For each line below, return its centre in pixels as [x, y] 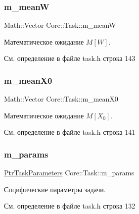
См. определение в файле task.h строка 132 [70, 206]
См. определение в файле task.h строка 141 [70, 132]
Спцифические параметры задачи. [55, 189]
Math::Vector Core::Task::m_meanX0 [61, 99]
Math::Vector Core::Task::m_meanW [60, 25]
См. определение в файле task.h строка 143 [70, 58]
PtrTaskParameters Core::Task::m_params [69, 173]
